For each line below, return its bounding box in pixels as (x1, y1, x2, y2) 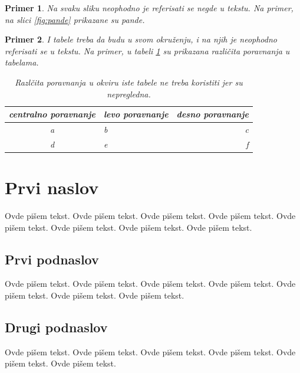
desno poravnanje (176, 108, 249, 120)
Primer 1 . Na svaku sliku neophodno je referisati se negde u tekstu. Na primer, (5, 2, 294, 14)
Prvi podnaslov (5, 250, 99, 268)
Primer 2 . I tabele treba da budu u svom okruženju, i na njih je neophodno (5, 33, 277, 45)
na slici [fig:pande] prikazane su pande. (5, 13, 145, 25)
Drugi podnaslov (5, 318, 108, 336)
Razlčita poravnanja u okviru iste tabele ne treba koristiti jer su (15, 76, 243, 88)
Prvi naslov (5, 175, 99, 199)
